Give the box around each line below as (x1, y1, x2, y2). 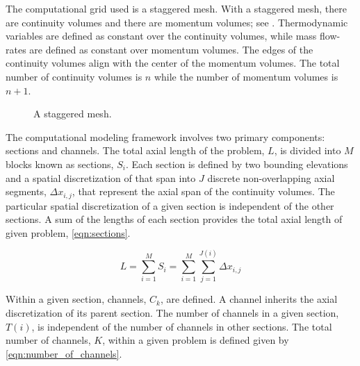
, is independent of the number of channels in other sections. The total (31, 319, 332, 333)
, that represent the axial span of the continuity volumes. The (72, 184, 335, 199)
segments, (6, 184, 47, 199)
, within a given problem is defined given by (102, 333, 289, 347)
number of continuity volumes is (6, 69, 142, 83)
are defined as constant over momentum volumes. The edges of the (29, 42, 313, 56)
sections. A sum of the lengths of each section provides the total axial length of (6, 212, 343, 226)
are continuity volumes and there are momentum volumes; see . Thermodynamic (6, 15, 348, 29)
